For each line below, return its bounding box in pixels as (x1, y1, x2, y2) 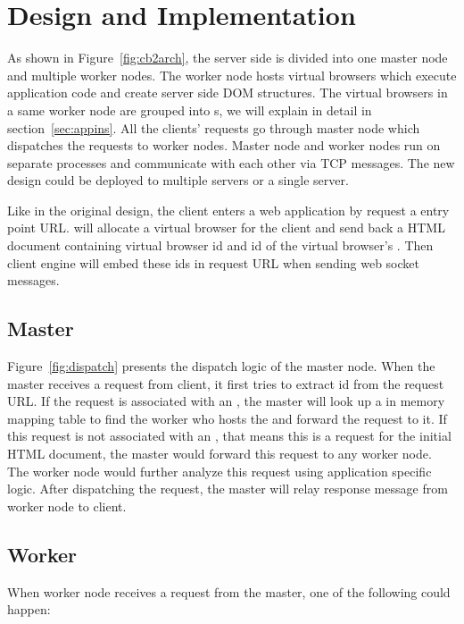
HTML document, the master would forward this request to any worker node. (7, 444, 432, 463)
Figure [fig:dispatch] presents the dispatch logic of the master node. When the (7, 357, 435, 375)
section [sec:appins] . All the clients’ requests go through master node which (7, 118, 420, 137)
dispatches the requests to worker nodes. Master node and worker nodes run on (7, 136, 441, 155)
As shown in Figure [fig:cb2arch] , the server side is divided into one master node (7, 48, 448, 67)
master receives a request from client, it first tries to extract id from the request (7, 374, 444, 392)
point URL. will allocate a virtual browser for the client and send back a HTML (7, 218, 445, 237)
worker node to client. (7, 496, 127, 515)
